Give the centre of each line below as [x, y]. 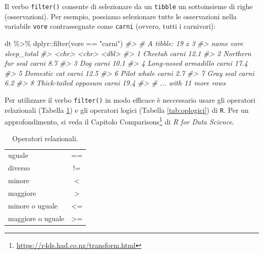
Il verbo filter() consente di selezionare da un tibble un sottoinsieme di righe [129, 6]
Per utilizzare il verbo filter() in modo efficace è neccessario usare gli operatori [130, 99]
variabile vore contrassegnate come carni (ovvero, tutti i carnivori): [110, 26]
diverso [19, 168]
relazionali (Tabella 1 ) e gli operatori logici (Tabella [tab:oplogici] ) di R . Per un [127, 110]
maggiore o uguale [36, 218]
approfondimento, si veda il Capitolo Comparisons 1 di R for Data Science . [119, 121]
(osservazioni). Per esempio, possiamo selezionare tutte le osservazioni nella [121, 16]
